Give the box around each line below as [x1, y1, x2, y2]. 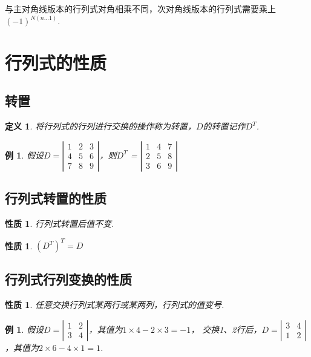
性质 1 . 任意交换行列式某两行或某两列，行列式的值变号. [5, 298, 224, 311]
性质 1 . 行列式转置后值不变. [5, 217, 114, 229]
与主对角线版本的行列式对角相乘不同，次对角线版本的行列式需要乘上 [5, 2, 276, 15]
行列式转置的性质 [5, 189, 106, 208]
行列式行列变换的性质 [5, 270, 132, 289]
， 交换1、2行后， [191, 323, 262, 335]
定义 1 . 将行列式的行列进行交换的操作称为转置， [5, 120, 196, 133]
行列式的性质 [5, 50, 107, 74]
